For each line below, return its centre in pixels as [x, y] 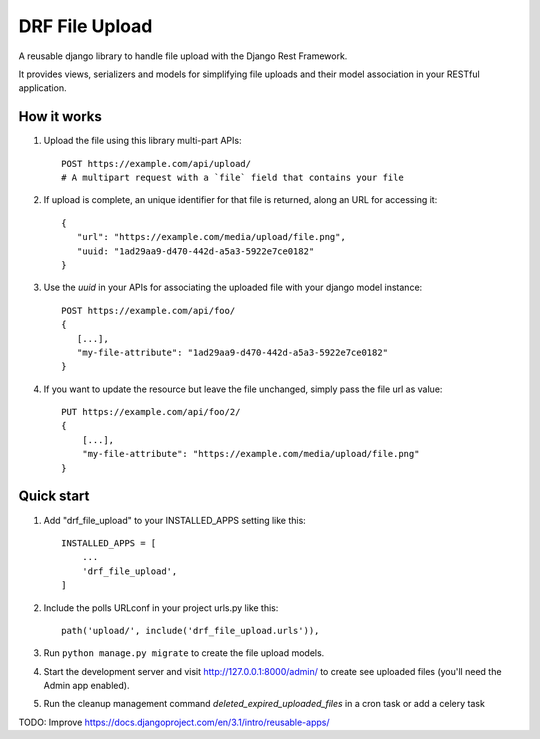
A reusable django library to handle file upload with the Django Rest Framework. [183, 56]
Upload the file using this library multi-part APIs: [142, 141]
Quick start [54, 496]
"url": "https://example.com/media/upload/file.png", [211, 237]
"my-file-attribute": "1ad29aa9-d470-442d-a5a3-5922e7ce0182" [232, 352]
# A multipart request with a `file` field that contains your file [232, 178]
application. [42, 88]
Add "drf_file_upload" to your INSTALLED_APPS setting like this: [175, 520]
